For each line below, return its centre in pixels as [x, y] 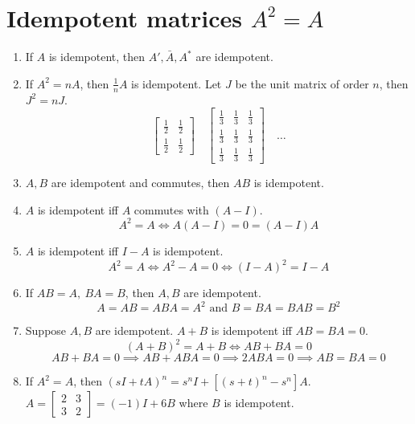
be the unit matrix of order [302, 83]
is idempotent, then [97, 57]
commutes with [171, 209]
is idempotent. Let [177, 83]
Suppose [46, 330]
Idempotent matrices [125, 18]
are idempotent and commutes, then [140, 183]
